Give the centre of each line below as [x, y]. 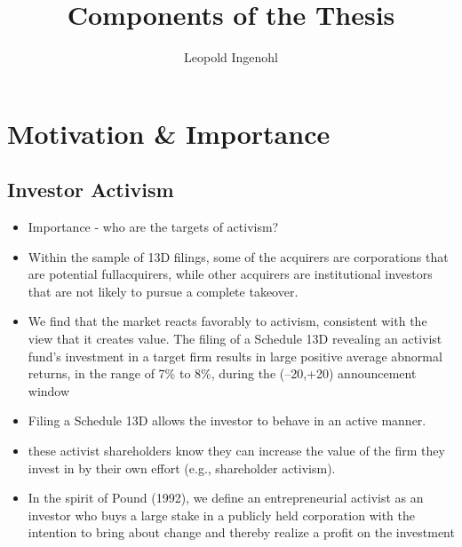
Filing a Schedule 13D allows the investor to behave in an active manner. [227, 420]
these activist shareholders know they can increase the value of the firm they [236, 451]
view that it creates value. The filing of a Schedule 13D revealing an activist [235, 339]
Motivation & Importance [169, 133]
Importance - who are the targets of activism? [153, 227]
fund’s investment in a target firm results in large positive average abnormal [235, 356]
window [49, 390]
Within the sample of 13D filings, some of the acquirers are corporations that [238, 256]
